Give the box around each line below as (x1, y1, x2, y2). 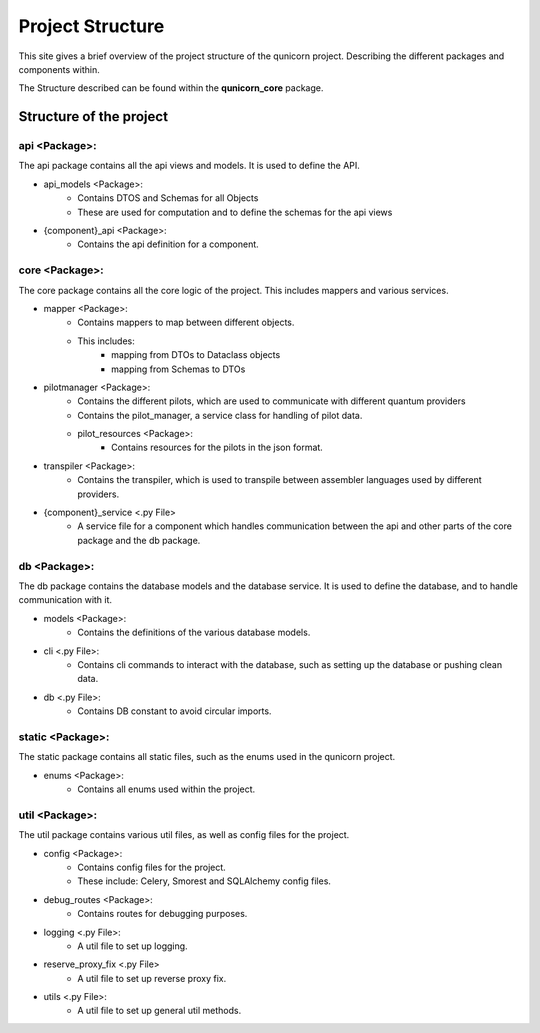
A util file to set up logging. (77, 940, 189, 952)
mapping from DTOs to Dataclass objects (111, 349, 281, 361)
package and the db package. (77, 534, 201, 546)
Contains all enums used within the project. (77, 783, 256, 795)
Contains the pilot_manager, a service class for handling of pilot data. (77, 409, 363, 421)
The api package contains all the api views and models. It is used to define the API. (18, 160, 360, 172)
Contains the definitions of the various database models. (77, 626, 311, 639)
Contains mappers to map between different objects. (77, 316, 295, 329)
